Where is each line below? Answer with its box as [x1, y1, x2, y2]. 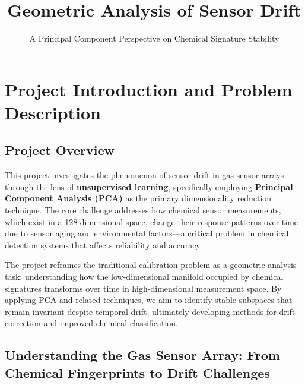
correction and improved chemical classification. [5, 317, 178, 329]
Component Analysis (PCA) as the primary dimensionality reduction [5, 192, 272, 204]
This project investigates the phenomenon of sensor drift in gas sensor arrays [5, 169, 284, 181]
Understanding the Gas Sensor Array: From [5, 346, 280, 364]
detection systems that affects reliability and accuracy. [5, 238, 202, 251]
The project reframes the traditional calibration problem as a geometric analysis [5, 258, 297, 271]
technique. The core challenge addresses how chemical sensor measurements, [5, 204, 281, 216]
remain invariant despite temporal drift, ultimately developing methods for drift [5, 305, 296, 317]
